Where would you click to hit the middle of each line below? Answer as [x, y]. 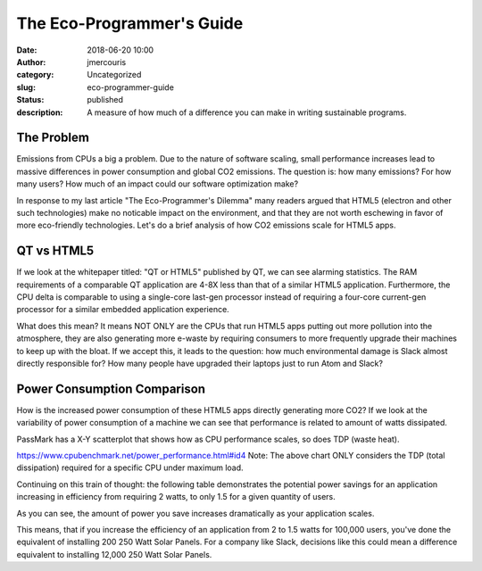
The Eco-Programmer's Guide [130, 23]
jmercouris [107, 62]
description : [40, 112]
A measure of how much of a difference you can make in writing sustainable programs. [247, 112]
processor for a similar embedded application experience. [123, 310]
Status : [30, 100]
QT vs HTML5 [55, 251]
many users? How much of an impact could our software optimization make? [158, 184]
